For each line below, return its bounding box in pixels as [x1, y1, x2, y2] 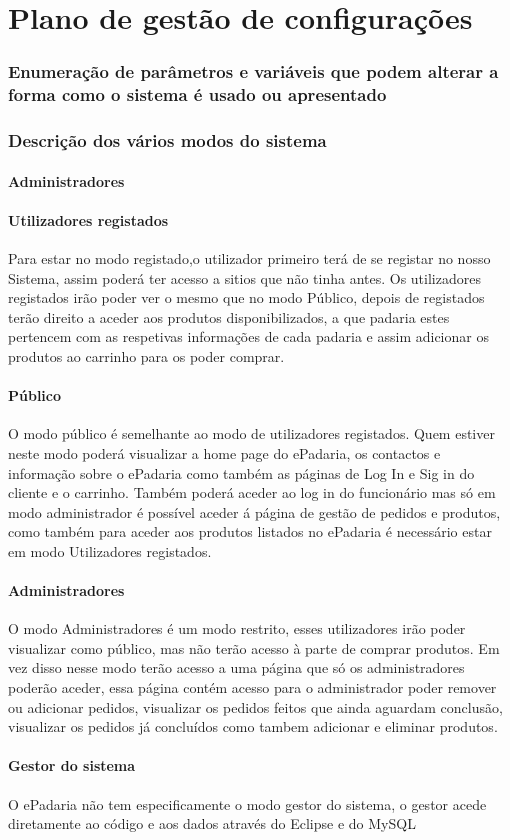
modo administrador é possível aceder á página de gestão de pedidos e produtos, [8, 501, 501, 522]
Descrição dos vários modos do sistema [8, 128, 327, 153]
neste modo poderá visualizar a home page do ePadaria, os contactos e [8, 442, 441, 463]
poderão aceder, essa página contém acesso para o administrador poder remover [8, 677, 497, 698]
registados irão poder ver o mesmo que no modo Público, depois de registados [8, 287, 485, 308]
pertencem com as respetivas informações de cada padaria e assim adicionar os [8, 326, 489, 347]
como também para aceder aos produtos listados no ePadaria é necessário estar [8, 521, 492, 542]
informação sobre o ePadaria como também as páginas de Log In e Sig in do [8, 462, 475, 483]
